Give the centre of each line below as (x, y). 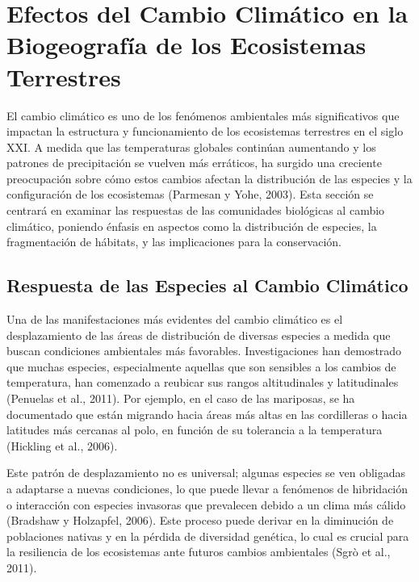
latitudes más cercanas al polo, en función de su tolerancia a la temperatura (195, 430)
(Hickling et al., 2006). (62, 445)
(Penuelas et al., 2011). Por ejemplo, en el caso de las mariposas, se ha (181, 398)
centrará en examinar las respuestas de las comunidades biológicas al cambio (196, 210)
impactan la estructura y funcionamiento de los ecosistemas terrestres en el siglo (205, 131)
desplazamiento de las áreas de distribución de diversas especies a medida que (199, 335)
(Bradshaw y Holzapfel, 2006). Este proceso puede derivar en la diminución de (200, 520)
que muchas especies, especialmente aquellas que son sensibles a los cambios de (201, 366)
